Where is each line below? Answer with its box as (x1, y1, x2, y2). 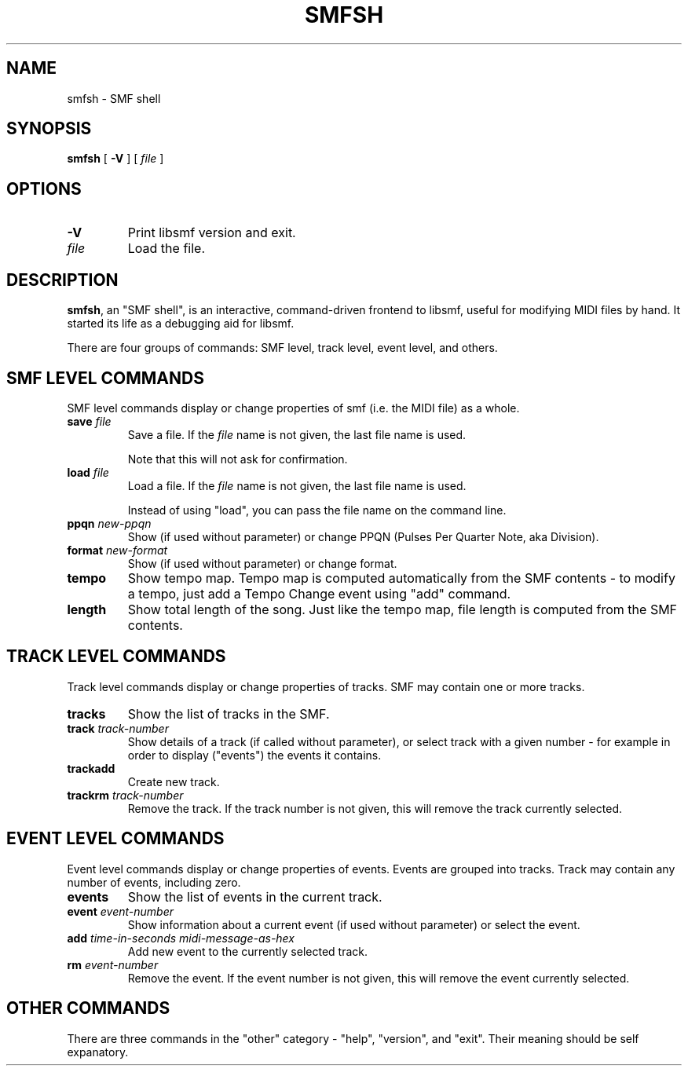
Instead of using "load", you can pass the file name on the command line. (127, 503, 507, 517)
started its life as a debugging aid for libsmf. (67, 316, 295, 331)
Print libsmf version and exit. (127, 225, 296, 241)
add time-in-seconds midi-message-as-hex (67, 931, 295, 945)
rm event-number (67, 957, 159, 971)
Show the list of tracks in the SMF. (127, 705, 330, 722)
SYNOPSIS (6, 119, 92, 139)
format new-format (67, 543, 168, 557)
